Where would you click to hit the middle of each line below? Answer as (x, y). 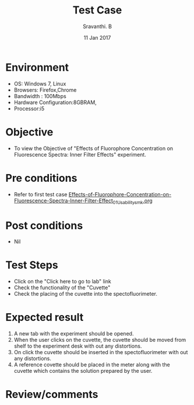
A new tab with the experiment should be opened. (74, 334)
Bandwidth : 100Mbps (40, 96)
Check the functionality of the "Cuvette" (62, 288)
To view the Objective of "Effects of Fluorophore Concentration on (93, 148)
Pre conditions (41, 178)
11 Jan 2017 (97, 37)
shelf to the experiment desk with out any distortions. (78, 346)
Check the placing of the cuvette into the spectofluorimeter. (86, 294)
